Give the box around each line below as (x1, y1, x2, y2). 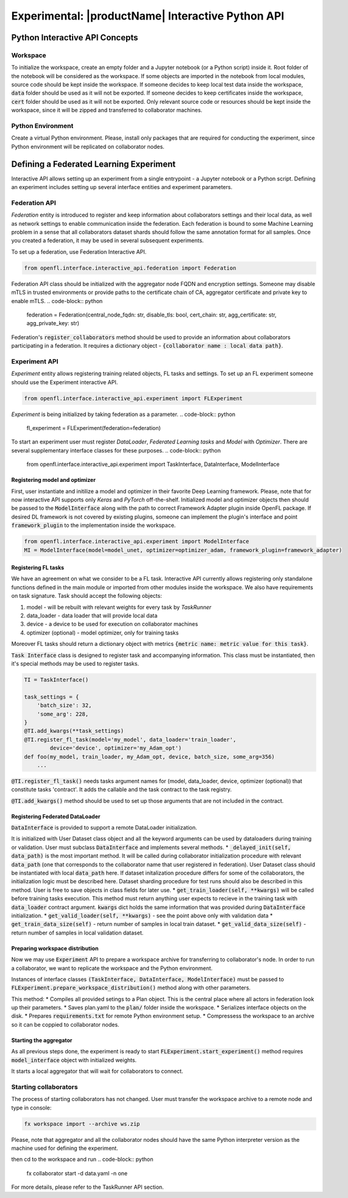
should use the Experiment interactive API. (11, 378, 118, 386)
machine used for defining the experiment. (11, 1144, 118, 1152)
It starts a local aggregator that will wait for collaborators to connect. (11, 1067, 183, 1075)
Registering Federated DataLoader (11, 812, 101, 820)
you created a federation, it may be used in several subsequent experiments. (11, 237, 204, 244)
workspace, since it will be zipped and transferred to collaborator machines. (11, 107, 202, 114)
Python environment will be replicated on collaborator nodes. (11, 143, 165, 150)
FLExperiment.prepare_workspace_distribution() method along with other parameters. (11, 984, 251, 991)
